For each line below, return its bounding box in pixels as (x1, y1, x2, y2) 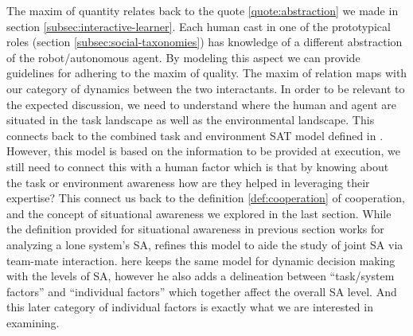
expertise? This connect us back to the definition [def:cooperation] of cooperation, (6, 189, 405, 206)
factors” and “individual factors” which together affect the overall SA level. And (6, 283, 397, 299)
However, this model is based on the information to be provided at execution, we (6, 143, 400, 159)
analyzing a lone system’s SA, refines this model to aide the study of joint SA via (6, 236, 403, 252)
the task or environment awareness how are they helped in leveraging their (6, 174, 370, 190)
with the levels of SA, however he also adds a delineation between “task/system (6, 268, 395, 284)
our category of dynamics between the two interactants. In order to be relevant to (6, 80, 405, 96)
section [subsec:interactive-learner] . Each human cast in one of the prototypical (6, 18, 391, 34)
